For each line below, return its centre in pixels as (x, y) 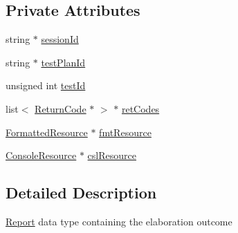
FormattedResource (47, 132)
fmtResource (125, 132)
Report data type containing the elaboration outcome (119, 221)
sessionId (60, 39)
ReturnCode (61, 108)
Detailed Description (81, 193)
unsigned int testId (46, 85)
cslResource (112, 155)
